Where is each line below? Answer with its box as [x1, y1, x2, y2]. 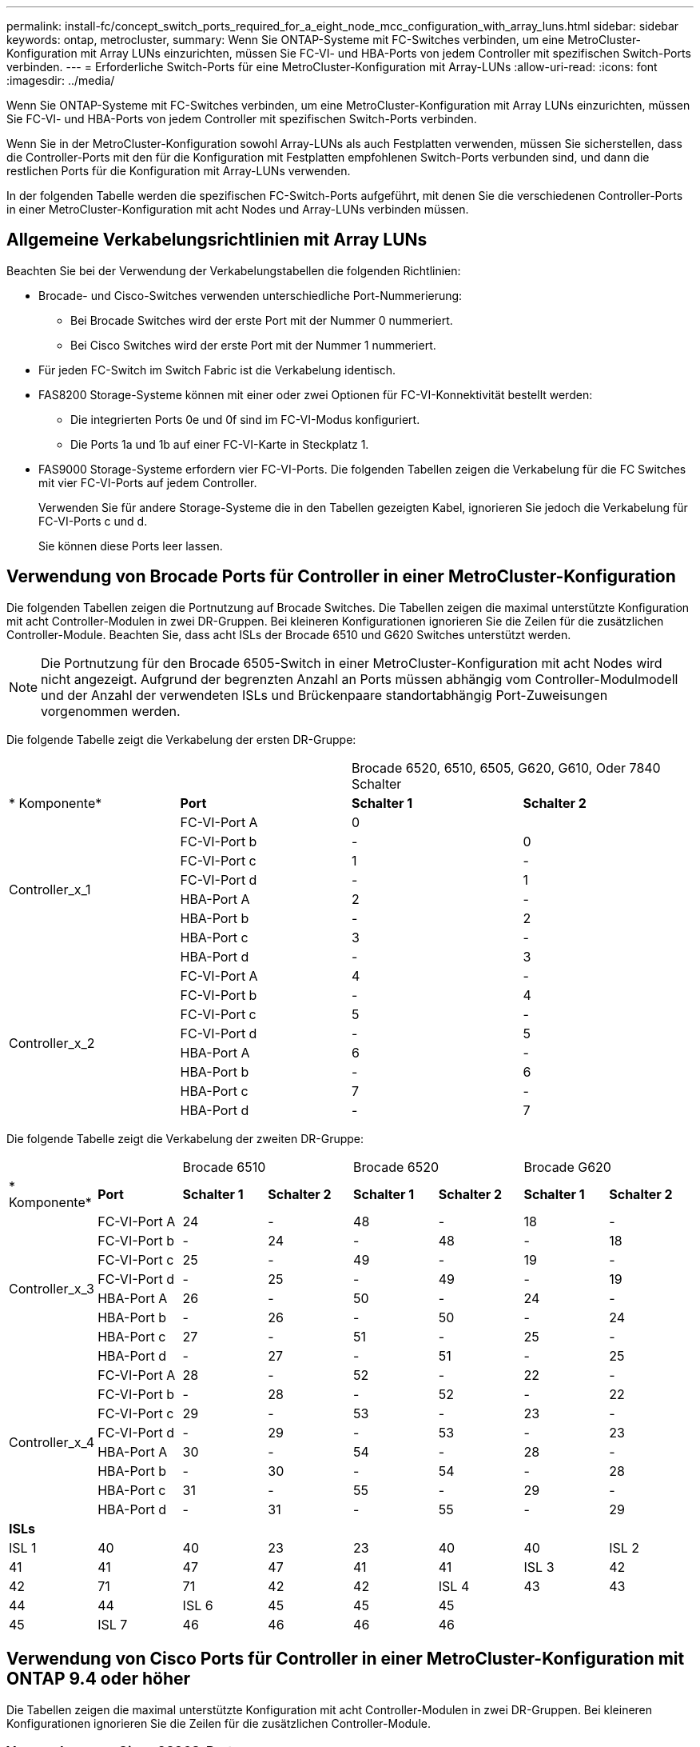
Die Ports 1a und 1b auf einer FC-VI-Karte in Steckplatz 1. [70, 437, 369, 451]
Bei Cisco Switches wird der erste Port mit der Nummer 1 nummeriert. [70, 338, 436, 352]
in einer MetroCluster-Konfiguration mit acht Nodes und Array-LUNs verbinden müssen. [6, 202, 469, 216]
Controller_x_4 [9, 1433, 95, 1450]
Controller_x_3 [9, 1280, 94, 1297]
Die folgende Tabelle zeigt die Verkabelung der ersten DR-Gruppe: [6, 732, 356, 746]
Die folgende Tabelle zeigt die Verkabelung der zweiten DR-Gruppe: [6, 1131, 364, 1145]
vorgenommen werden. [41, 702, 181, 719]
